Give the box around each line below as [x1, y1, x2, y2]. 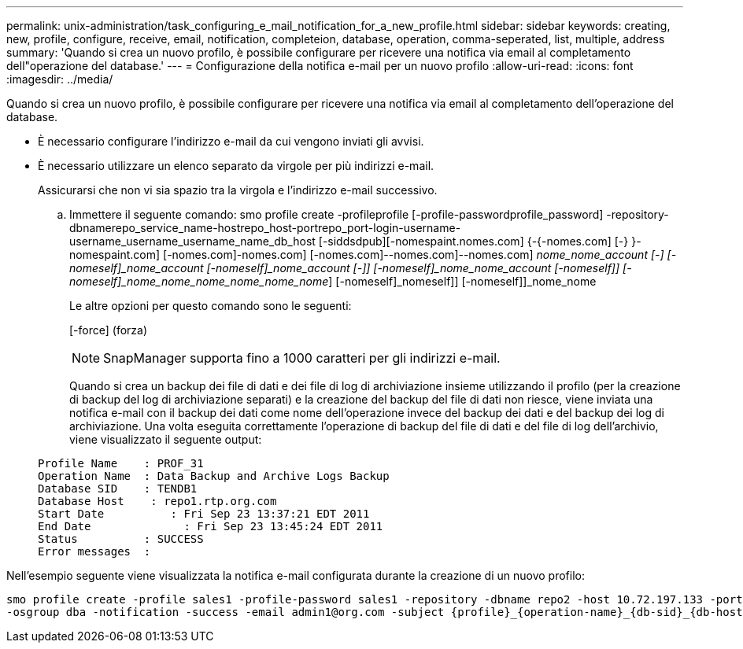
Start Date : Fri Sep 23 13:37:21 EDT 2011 [38, 507, 370, 520]
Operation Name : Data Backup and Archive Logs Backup [38, 470, 390, 482]
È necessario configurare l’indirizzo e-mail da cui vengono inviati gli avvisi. [38, 135, 424, 148]
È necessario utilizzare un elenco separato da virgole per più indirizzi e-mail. [38, 159, 434, 172]
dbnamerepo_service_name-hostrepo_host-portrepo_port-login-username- [69, 221, 461, 234]
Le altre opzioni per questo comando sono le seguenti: [69, 299, 352, 312]
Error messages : [38, 545, 151, 558]
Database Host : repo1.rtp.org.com [38, 495, 277, 507]
